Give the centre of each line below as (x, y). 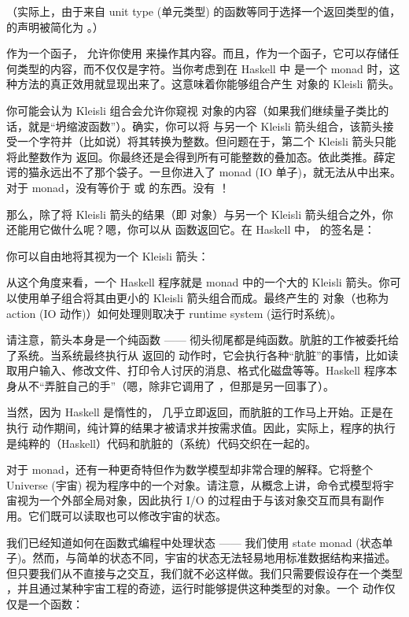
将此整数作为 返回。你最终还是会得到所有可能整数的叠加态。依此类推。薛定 (201, 156)
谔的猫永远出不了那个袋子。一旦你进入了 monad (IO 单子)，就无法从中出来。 (204, 172)
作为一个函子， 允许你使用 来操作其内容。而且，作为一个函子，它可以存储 (197, 53)
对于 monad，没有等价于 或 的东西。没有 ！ (118, 187)
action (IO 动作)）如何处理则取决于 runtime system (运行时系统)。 (174, 313)
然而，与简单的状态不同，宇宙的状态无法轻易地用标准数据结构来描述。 (214, 558)
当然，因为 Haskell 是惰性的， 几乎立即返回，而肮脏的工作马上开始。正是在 (200, 412)
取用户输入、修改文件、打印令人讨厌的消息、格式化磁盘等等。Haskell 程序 (196, 370)
